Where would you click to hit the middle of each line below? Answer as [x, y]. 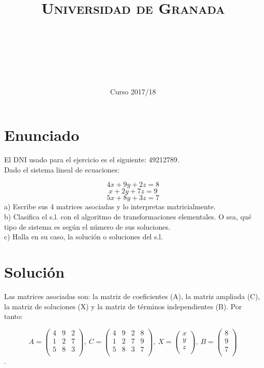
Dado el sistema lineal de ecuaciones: [62, 169]
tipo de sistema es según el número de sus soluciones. [87, 226]
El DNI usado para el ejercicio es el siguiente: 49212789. [92, 160]
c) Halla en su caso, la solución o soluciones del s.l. [84, 237]
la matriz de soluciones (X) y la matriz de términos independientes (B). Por [123, 306]
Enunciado [42, 135]
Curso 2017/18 [133, 91]
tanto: [14, 316]
